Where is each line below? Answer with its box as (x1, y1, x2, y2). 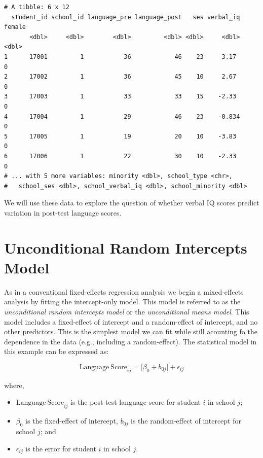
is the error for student (25, 443, 96, 453)
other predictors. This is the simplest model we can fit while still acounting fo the (4, 326, 257, 337)
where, (4, 379, 24, 390)
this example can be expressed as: (4, 346, 109, 357)
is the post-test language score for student (70, 397, 201, 407)
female (4, 23, 26, 31)
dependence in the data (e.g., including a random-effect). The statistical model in (4, 336, 257, 346)
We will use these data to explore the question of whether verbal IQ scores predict (4, 197, 259, 208)
